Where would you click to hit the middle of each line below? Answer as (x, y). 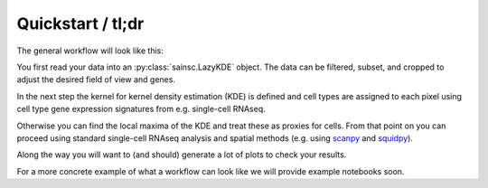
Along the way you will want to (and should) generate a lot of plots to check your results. (182, 155)
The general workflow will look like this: (90, 51)
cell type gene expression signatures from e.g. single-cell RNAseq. (141, 109)
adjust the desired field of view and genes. (96, 80)
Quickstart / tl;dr (80, 23)
